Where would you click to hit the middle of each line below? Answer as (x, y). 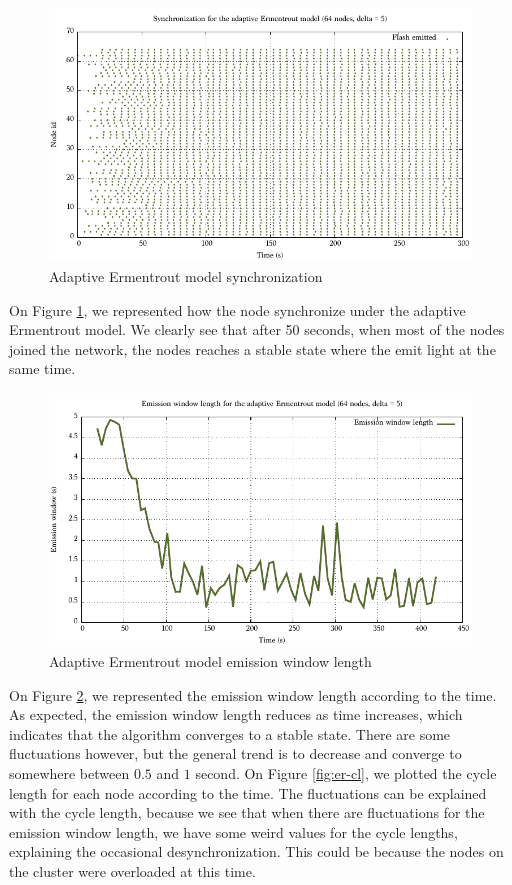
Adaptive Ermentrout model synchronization (186, 275)
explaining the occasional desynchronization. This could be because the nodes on (256, 851)
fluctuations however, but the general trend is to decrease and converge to (235, 753)
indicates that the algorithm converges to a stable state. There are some (230, 733)
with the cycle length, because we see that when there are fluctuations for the (247, 812)
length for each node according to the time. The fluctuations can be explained (248, 792)
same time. (42, 368)
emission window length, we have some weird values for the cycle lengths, (233, 831)
